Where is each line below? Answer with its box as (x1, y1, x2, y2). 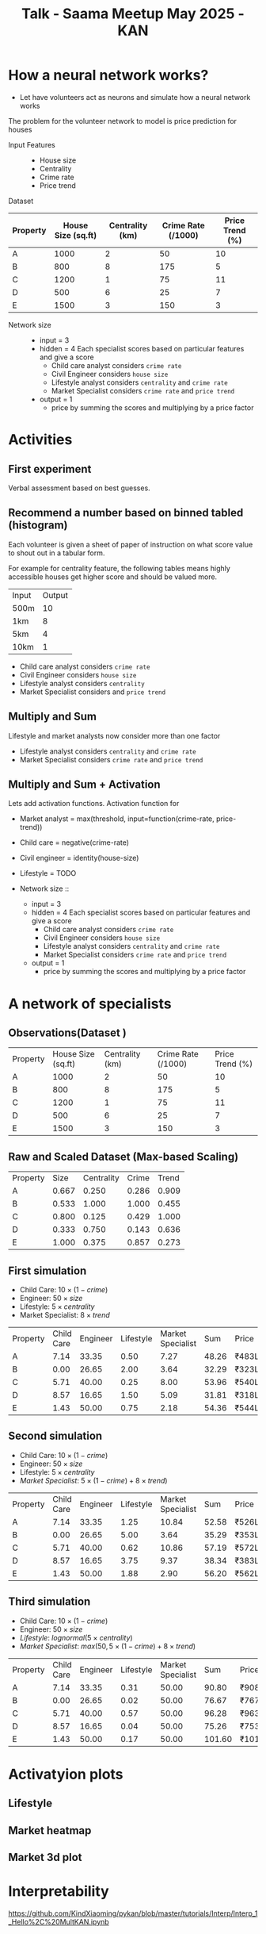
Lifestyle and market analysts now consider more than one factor (8, 731, 221, 740)
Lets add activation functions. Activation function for (8, 799, 180, 808)
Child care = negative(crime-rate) (19, 838, 129, 847)
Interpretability (8, 1882, 109, 1901)
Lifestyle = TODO (19, 869, 77, 878)
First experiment (8, 462, 92, 476)
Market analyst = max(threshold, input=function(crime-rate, (19, 814, 215, 823)
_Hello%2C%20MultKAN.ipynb (8, 1917, 109, 1926)
